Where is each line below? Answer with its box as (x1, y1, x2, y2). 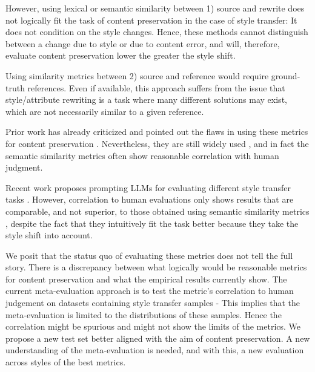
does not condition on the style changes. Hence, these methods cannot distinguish (5, 25, 308, 38)
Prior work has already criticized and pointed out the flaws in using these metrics (5, 125, 308, 138)
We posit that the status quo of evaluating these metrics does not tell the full (5, 249, 293, 261)
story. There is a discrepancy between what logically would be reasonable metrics (5, 261, 307, 273)
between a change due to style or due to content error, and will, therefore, (5, 37, 280, 50)
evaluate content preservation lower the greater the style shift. (5, 49, 236, 62)
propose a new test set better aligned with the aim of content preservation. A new (5, 331, 310, 344)
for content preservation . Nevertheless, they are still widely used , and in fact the (5, 137, 309, 149)
